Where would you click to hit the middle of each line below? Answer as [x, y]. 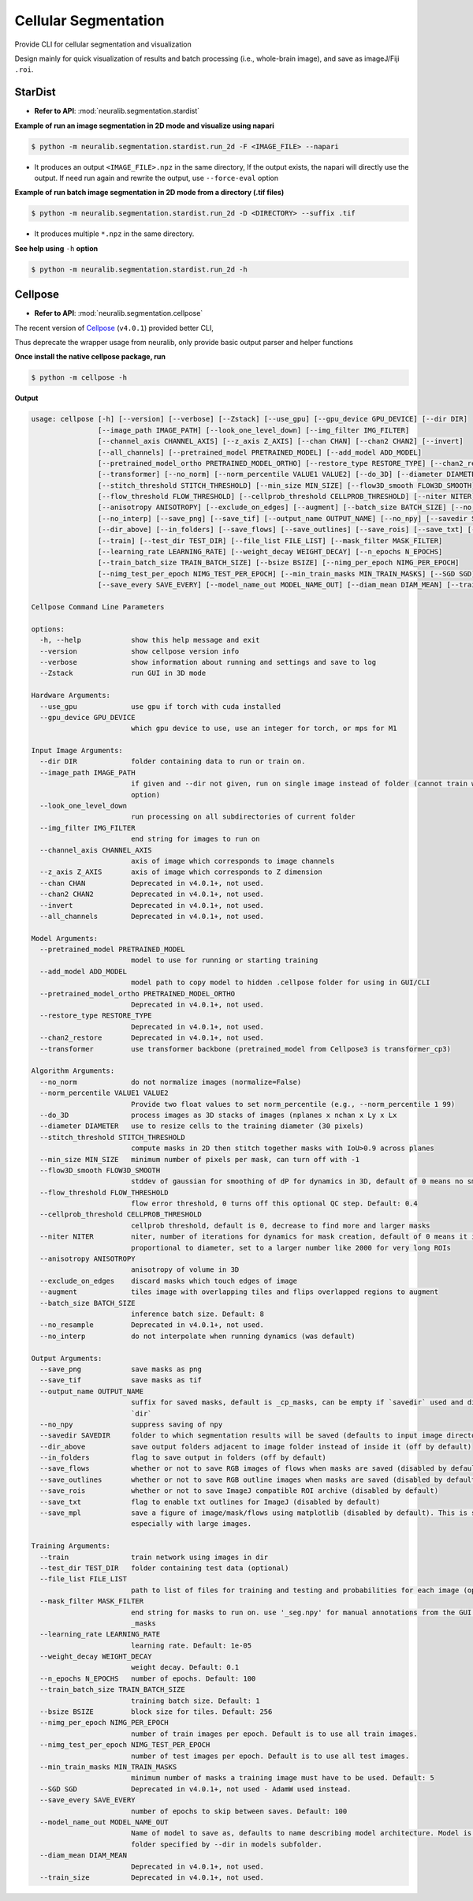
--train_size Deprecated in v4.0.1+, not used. [152, 1877]
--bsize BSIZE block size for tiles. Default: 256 [156, 1712]
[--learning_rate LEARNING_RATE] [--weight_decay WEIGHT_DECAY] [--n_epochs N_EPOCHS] [270, 552]
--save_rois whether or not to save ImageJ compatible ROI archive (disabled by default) [239, 1491]
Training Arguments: [71, 1546]
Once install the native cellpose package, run [90, 357]
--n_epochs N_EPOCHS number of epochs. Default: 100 [148, 1678]
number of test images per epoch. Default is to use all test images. [270, 1756]
